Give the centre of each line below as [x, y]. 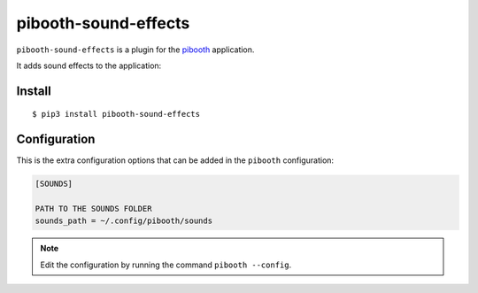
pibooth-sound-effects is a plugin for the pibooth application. [135, 50]
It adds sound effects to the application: [89, 66]
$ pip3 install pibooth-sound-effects [116, 114]
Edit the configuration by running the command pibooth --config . [166, 265]
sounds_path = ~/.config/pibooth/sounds [123, 221]
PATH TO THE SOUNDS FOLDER [93, 209]
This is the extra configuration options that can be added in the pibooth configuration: [175, 160]
